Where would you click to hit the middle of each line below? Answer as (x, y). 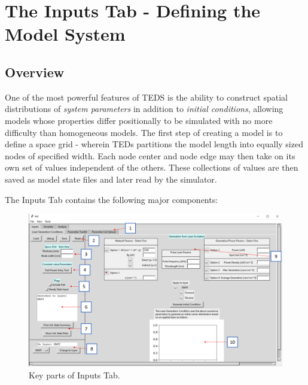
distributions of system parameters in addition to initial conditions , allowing (144, 109)
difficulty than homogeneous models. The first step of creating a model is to (144, 132)
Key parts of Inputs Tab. (74, 375)
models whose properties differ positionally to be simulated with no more (139, 120)
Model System (65, 34)
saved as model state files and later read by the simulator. (111, 179)
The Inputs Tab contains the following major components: (112, 199)
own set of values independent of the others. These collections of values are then (152, 167)
